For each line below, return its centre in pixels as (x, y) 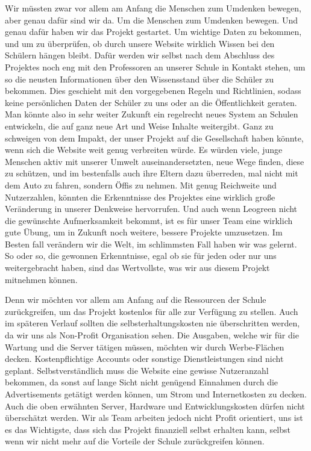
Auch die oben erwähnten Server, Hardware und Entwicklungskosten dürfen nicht (155, 406)
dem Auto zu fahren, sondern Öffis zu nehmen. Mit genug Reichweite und (141, 185)
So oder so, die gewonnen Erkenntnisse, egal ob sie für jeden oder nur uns (141, 256)
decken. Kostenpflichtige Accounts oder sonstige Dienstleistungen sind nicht (144, 359)
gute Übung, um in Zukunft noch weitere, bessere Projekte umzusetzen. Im (144, 232)
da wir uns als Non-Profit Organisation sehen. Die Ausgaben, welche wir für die (152, 335)
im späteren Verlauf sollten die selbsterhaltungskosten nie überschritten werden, (152, 323)
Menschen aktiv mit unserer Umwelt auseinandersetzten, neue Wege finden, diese (155, 161)
